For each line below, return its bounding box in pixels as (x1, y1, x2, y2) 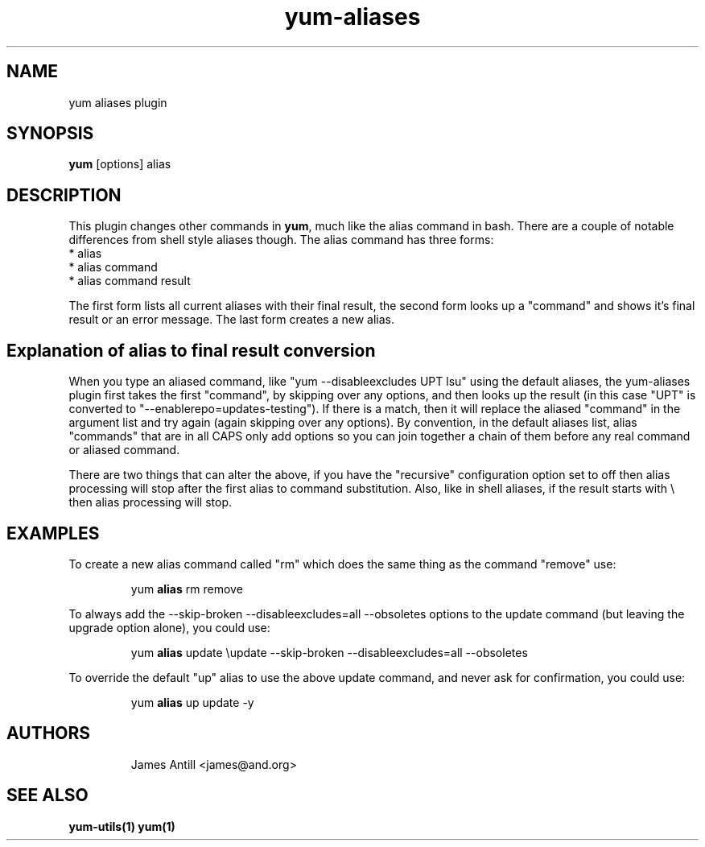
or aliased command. (68, 443, 180, 457)
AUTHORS (6, 723, 91, 744)
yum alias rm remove (130, 581, 243, 596)
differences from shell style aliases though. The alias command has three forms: (68, 233, 494, 247)
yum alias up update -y (130, 695, 254, 709)
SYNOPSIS (6, 123, 94, 144)
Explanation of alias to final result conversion (6, 340, 376, 361)
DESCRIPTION (6, 184, 122, 205)
